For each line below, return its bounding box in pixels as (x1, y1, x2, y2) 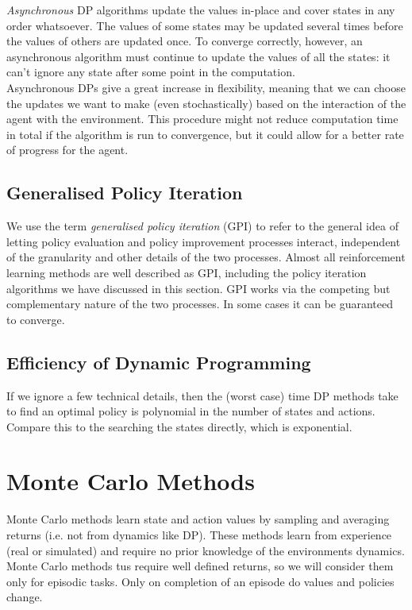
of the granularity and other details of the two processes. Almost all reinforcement (6, 249, 406, 265)
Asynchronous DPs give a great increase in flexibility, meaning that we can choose (6, 79, 406, 95)
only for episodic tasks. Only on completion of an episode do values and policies (6, 573, 395, 589)
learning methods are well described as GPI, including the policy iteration (6, 264, 367, 280)
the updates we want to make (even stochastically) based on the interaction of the (6, 95, 406, 111)
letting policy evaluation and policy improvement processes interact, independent (6, 233, 401, 249)
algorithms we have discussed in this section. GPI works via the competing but (6, 280, 391, 296)
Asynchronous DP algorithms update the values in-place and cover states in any (6, 2, 395, 17)
